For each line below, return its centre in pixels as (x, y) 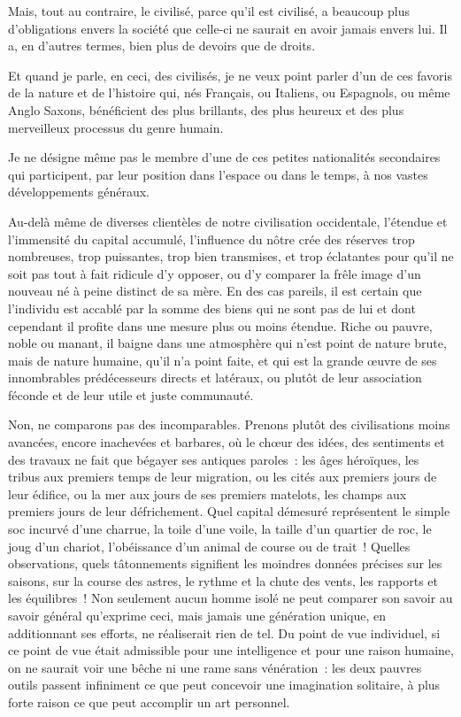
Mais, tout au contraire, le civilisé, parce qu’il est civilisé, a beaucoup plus (209, 11)
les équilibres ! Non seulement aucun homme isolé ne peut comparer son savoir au (230, 598)
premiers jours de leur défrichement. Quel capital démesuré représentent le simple (229, 511)
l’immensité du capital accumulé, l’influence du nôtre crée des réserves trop (211, 239)
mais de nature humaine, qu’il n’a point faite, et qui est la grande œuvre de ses (223, 360)
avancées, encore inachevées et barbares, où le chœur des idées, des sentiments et (227, 442)
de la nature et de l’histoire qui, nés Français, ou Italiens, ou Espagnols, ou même (229, 93)
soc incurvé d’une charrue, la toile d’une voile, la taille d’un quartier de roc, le (220, 529)
